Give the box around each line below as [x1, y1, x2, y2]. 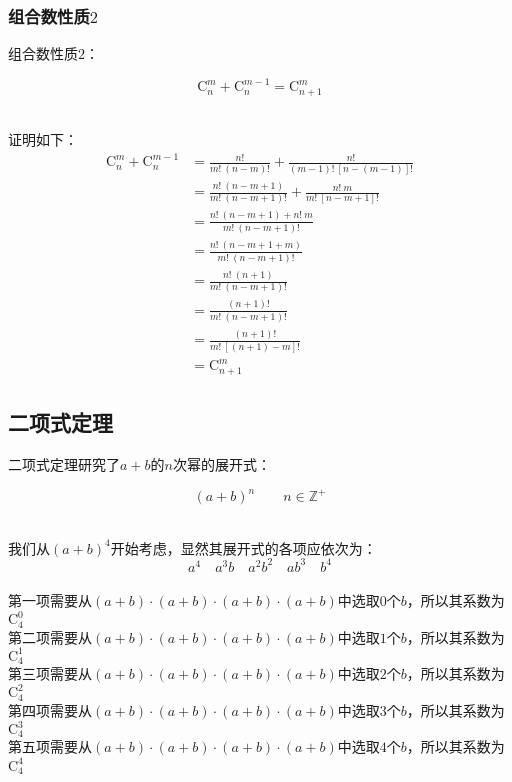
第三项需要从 [8, 663, 92, 684]
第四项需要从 [8, 699, 92, 720]
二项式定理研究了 [8, 453, 120, 474]
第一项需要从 [8, 590, 92, 611]
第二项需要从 [8, 626, 92, 647]
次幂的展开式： [172, 453, 271, 474]
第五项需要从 [8, 736, 92, 757]
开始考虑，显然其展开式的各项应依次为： [110, 537, 377, 558]
